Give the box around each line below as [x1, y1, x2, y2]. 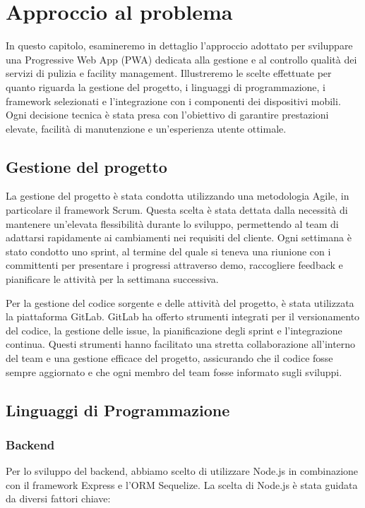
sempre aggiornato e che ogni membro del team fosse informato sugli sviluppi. [6, 364, 342, 379]
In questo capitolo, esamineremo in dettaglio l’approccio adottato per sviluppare [6, 38, 353, 53]
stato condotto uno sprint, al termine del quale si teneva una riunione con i [6, 243, 331, 258]
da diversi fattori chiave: [6, 491, 111, 506]
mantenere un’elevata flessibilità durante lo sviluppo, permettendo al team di [6, 216, 339, 231]
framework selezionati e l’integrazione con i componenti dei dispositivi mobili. [6, 93, 341, 108]
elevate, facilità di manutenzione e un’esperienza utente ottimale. [6, 121, 287, 135]
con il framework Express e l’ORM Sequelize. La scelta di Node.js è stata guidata [6, 477, 358, 492]
